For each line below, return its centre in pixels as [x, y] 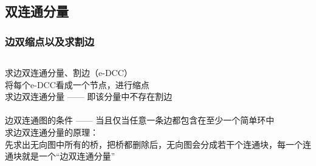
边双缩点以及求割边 [50, 41]
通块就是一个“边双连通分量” [60, 156]
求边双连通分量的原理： [52, 132]
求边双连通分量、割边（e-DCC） [69, 72]
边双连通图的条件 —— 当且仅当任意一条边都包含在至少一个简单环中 [140, 120]
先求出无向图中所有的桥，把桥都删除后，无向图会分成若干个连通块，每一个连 [158, 144]
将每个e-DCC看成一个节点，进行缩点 [77, 84]
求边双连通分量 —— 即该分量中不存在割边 [89, 96]
